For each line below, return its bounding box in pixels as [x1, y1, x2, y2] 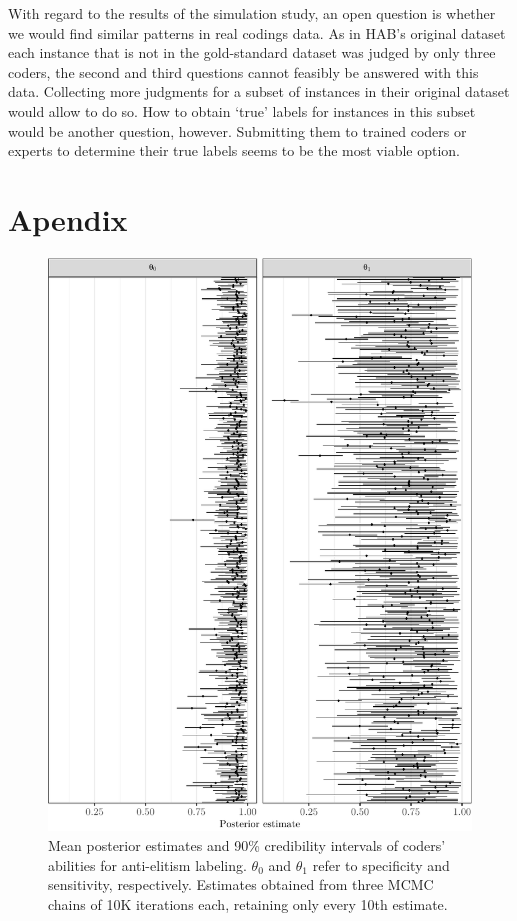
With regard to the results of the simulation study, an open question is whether [8, 3, 496, 23]
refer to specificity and [312, 854, 450, 875]
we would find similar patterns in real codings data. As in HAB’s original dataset [8, 22, 506, 43]
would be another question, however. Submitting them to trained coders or [8, 120, 467, 141]
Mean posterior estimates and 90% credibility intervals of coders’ [48, 835, 446, 856]
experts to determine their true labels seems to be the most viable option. [8, 140, 461, 161]
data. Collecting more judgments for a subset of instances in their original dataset [8, 81, 510, 102]
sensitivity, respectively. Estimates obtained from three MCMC [48, 874, 434, 895]
